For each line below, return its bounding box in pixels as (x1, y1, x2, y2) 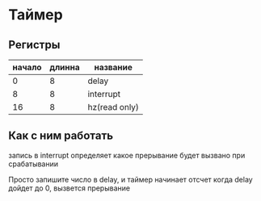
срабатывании (8, 159, 59, 169)
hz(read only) (87, 102, 140, 112)
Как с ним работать (8, 129, 114, 143)
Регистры (8, 38, 61, 52)
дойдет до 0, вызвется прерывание (8, 183, 131, 193)
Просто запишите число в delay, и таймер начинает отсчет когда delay (8, 174, 253, 184)
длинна (49, 62, 80, 73)
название (94, 62, 133, 73)
